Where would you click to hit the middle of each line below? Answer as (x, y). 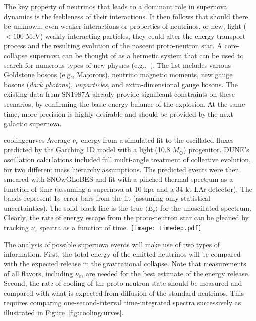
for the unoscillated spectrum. (206, 208)
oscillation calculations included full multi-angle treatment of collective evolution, (127, 159)
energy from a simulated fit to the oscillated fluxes (157, 140)
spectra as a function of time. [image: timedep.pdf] (120, 227)
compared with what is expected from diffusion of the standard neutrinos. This (124, 292)
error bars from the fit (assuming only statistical (137, 198)
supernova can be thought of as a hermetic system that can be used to (137, 55)
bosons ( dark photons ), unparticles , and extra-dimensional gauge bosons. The (121, 84)
